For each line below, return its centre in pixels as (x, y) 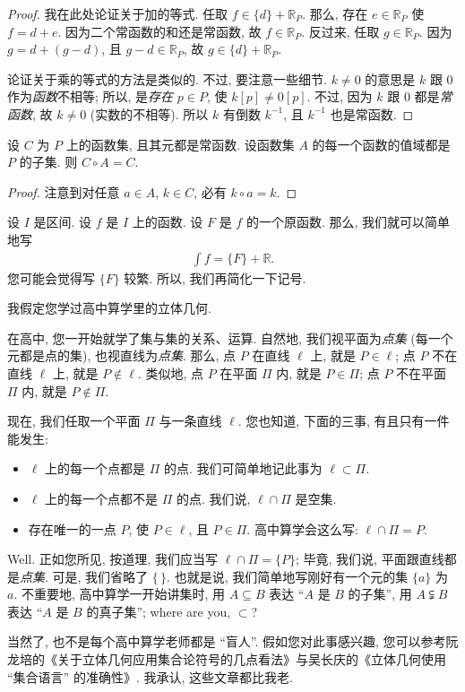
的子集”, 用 (380, 594)
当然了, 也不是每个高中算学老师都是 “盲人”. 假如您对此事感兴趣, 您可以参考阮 (233, 641)
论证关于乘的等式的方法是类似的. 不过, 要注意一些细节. (167, 78)
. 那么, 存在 (335, 13)
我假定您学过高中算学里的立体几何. (109, 308)
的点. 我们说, (214, 498)
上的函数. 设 (168, 222)
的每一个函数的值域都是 (381, 144)
